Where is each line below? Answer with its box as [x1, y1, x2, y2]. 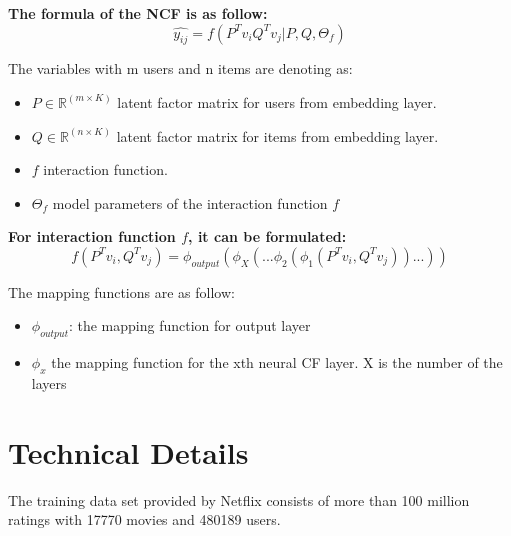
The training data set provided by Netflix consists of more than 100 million [8, 489, 470, 510]
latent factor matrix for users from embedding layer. [117, 91, 437, 112]
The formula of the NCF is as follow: [8, 3, 268, 23]
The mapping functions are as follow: [8, 281, 235, 302]
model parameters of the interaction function [52, 192, 328, 213]
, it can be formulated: [188, 226, 347, 247]
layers [31, 372, 67, 393]
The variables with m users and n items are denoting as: [8, 58, 353, 79]
